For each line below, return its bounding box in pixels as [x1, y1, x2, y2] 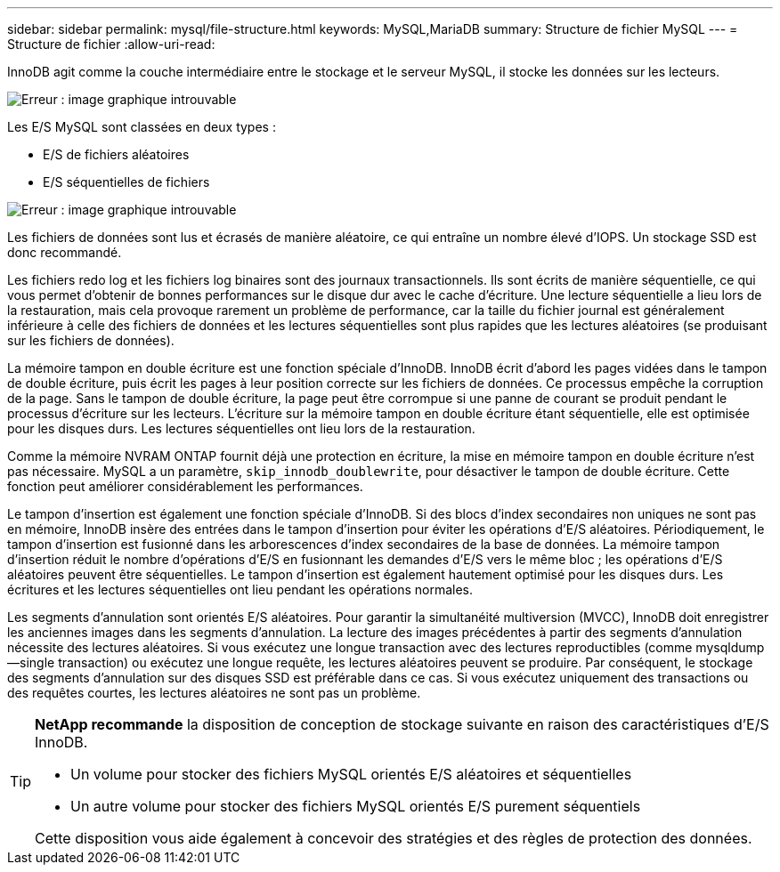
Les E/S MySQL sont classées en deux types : [7, 119, 276, 134]
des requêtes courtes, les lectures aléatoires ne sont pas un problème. [7, 685, 421, 700]
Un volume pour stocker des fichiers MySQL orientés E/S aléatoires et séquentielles [70, 765, 632, 783]
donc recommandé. [7, 245, 122, 260]
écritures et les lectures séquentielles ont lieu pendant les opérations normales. [7, 582, 474, 597]
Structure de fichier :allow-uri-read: [7, 36, 215, 52]
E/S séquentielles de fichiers [43, 174, 210, 190]
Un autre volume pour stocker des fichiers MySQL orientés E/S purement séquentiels [70, 797, 641, 815]
